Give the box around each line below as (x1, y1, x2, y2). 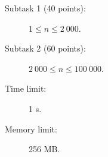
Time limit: (5, 82, 47, 95)
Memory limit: (5, 122, 57, 135)
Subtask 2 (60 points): (5, 42, 86, 55)
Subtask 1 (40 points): (5, 2, 86, 14)
